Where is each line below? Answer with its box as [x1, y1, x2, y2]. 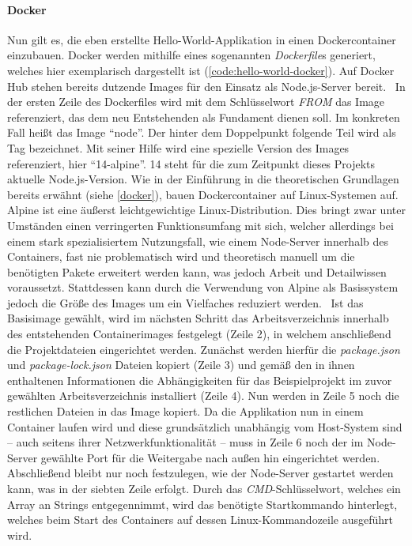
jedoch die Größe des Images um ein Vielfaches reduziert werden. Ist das [7, 294, 364, 311]
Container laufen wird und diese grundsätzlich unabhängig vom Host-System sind [7, 418, 403, 435]
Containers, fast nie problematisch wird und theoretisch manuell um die [7, 248, 355, 265]
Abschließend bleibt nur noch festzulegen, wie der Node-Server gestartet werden [7, 465, 394, 481]
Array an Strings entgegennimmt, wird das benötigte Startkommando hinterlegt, [7, 495, 398, 512]
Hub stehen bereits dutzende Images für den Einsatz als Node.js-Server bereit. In [7, 77, 406, 94]
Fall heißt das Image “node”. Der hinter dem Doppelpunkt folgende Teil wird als [7, 124, 396, 141]
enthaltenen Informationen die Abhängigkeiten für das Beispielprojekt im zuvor [7, 371, 392, 388]
